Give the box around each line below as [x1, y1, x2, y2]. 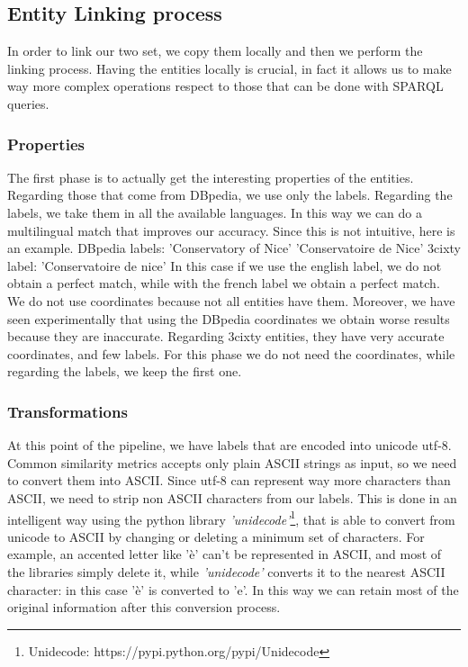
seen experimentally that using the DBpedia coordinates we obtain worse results [7, 309, 450, 328]
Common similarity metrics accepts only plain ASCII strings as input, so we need [7, 453, 457, 472]
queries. [7, 94, 49, 113]
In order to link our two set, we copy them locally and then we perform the [7, 41, 423, 60]
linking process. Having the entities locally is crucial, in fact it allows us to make [7, 59, 452, 77]
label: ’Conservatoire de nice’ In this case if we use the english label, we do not [7, 256, 442, 275]
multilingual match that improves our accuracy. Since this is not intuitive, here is [7, 221, 455, 239]
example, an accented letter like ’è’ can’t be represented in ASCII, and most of [7, 545, 442, 563]
